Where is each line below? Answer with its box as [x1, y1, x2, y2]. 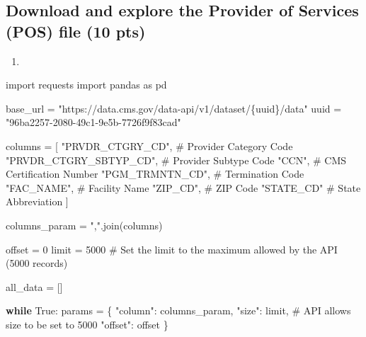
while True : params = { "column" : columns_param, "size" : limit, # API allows [6, 303, 351, 318]
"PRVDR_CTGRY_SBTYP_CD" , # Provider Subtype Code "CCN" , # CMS [6, 152, 347, 167]
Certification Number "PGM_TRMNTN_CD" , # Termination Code [6, 166, 304, 181]
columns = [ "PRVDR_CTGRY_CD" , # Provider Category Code [6, 138, 293, 153]
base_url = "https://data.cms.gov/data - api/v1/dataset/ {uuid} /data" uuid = [6, 101, 342, 115]
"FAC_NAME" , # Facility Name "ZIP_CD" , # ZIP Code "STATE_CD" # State [6, 180, 361, 195]
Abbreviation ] [6, 194, 69, 209]
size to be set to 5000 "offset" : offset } [6, 316, 168, 331]
